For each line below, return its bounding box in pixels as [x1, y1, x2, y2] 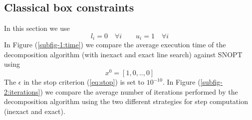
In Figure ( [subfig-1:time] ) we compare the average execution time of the [4, 39, 226, 50]
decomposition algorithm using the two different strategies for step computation [4, 96, 248, 107]
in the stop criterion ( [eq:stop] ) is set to [23, 77, 145, 87]
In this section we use [4, 23, 70, 33]
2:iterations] [4, 86, 40, 97]
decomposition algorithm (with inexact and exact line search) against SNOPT [4, 49, 243, 59]
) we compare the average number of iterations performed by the [40, 86, 238, 97]
